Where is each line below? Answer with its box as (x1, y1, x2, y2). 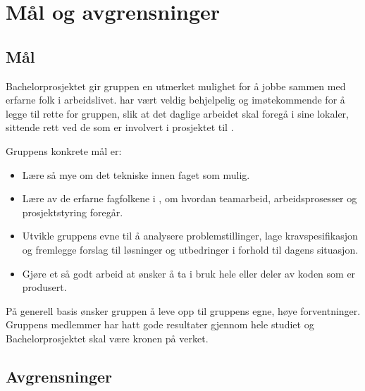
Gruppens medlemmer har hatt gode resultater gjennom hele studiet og (6, 317, 314, 332)
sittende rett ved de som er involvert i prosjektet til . (6, 120, 234, 135)
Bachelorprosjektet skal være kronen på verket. (6, 330, 209, 345)
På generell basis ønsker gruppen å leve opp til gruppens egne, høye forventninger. (6, 303, 361, 318)
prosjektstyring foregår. (22, 204, 123, 219)
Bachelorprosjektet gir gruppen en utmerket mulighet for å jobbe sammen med (6, 78, 346, 93)
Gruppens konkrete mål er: (6, 143, 122, 158)
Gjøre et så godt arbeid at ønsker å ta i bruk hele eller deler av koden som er (22, 266, 356, 280)
